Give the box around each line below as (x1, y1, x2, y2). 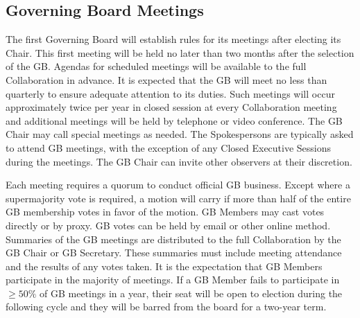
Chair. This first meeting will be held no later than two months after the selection (6, 45, 354, 60)
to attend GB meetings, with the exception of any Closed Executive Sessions (6, 140, 332, 154)
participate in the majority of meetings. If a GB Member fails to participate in (6, 272, 340, 287)
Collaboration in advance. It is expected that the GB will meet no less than (6, 72, 327, 87)
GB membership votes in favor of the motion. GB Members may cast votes (6, 204, 325, 219)
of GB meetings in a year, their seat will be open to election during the (39, 285, 343, 300)
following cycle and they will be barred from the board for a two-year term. (6, 299, 327, 314)
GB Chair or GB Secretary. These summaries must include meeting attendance (6, 245, 342, 260)
